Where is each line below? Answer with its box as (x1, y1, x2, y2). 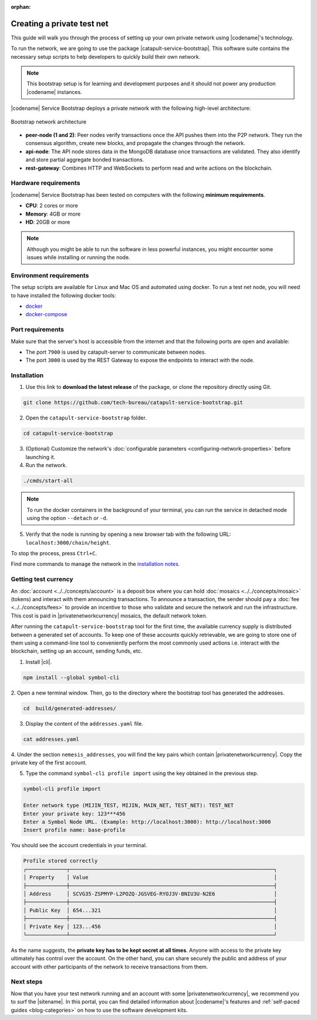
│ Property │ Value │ (23, 874, 277, 881)
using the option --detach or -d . (26, 514, 108, 521)
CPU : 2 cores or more (25, 202, 79, 209)
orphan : (11, 4, 31, 10)
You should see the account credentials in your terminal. (11, 842, 147, 849)
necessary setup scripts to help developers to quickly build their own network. (11, 53, 201, 60)
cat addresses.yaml (23, 736, 79, 743)
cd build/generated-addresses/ (23, 705, 117, 712)
